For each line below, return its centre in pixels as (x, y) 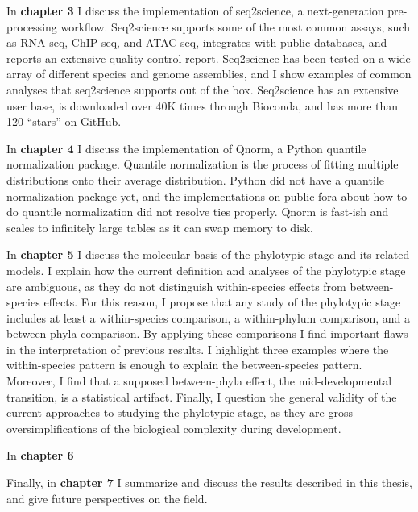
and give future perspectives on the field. (107, 498)
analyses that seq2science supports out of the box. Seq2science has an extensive (203, 89)
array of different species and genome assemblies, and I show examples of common (209, 74)
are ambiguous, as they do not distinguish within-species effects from (176, 286)
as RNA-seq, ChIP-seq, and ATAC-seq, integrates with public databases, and (197, 42)
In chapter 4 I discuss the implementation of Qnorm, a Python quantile (186, 148)
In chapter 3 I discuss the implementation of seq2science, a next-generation (195, 10)
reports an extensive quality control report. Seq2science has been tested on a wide (209, 58)
